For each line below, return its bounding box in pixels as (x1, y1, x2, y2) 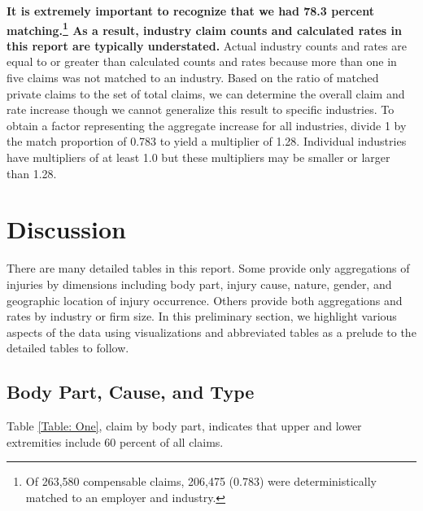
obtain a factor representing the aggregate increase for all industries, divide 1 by (7, 116, 407, 133)
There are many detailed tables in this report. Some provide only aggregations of (7, 260, 410, 277)
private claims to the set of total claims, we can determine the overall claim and (7, 85, 405, 102)
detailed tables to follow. (7, 339, 129, 356)
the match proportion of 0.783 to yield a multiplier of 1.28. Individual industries (7, 133, 407, 150)
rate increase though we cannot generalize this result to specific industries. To (7, 101, 395, 118)
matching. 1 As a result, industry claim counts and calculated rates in (7, 19, 402, 38)
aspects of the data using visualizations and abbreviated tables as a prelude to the (7, 323, 416, 340)
